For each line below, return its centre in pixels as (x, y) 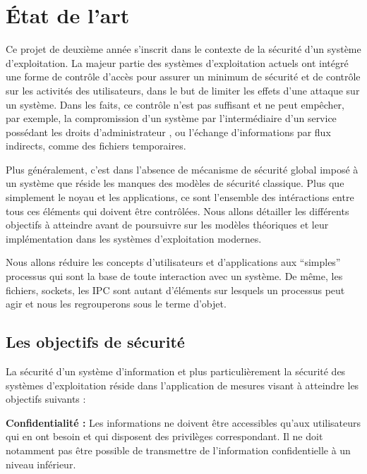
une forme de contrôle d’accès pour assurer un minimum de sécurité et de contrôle (183, 77)
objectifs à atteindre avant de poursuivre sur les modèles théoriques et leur (167, 225)
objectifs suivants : (46, 399)
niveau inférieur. (41, 464)
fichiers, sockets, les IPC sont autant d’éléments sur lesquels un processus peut (175, 290)
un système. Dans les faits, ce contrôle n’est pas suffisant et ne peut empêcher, (175, 104)
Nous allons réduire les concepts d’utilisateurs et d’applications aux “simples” (173, 262)
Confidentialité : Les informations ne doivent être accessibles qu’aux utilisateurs (183, 422)
